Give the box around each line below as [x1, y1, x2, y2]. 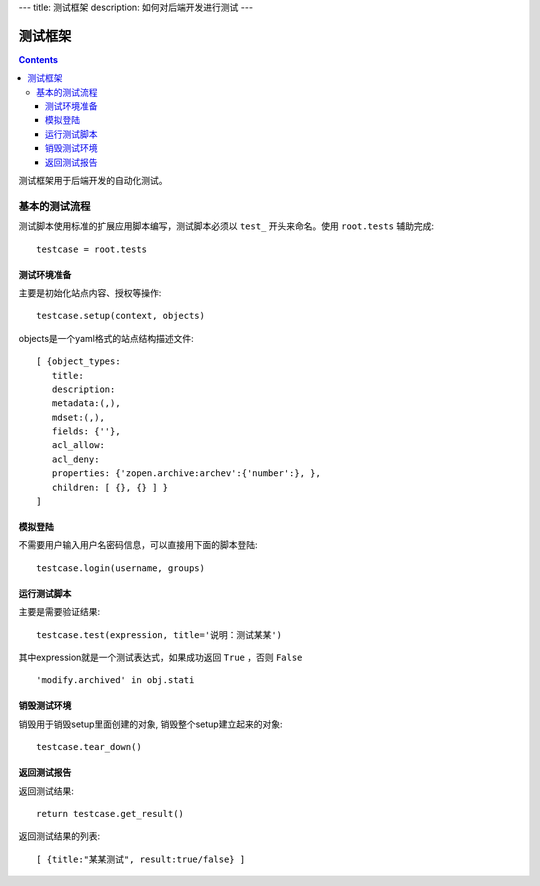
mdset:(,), [51, 411, 105, 423]
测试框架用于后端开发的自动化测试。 [18, 175, 168, 187]
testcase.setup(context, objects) [36, 310, 205, 322]
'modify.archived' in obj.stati [36, 675, 195, 686]
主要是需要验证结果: [18, 606, 101, 618]
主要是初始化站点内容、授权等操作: [18, 286, 162, 299]
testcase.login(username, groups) [36, 562, 205, 574]
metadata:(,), [51, 398, 121, 409]
